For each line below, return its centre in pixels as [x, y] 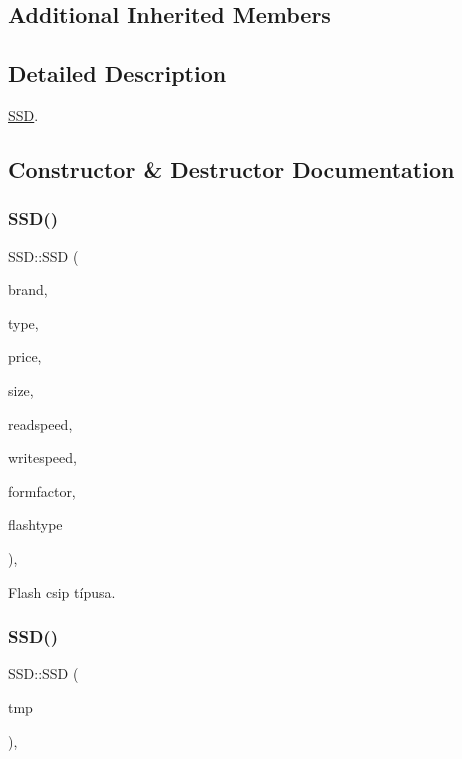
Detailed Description [117, 73]
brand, [28, 289]
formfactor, [42, 490]
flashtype [35, 524]
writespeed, [42, 457]
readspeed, [40, 423]
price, [25, 356]
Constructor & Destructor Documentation [231, 168]
